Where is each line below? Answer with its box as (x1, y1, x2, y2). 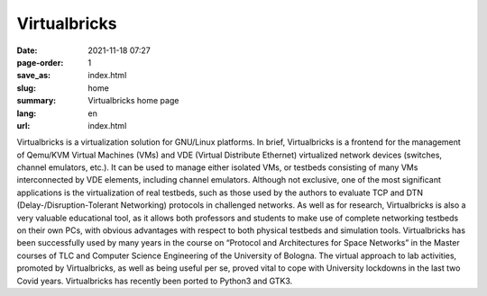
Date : (16, 45, 38, 56)
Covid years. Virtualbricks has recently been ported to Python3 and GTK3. (16, 275, 293, 286)
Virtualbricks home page (87, 95, 179, 106)
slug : (16, 82, 36, 94)
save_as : (16, 70, 51, 81)
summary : (16, 95, 57, 106)
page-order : (16, 57, 64, 67)
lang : (16, 108, 37, 119)
